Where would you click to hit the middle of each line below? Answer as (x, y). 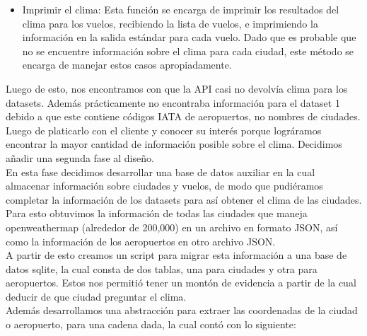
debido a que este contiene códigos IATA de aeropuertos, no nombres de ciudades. (183, 116)
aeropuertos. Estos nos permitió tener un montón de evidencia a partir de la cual (181, 283)
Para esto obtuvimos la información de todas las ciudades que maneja (157, 213)
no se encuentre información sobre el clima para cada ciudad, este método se (188, 51)
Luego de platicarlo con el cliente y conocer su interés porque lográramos (164, 130)
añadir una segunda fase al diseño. (80, 157)
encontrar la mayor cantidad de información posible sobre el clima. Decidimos (174, 144)
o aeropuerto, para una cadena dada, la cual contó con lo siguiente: (151, 324)
